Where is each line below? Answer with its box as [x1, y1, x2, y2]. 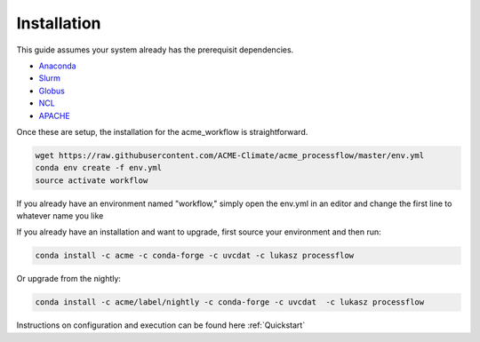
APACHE [38, 110, 70, 121]
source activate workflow [35, 175, 148, 186]
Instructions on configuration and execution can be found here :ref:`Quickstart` [16, 320, 306, 330]
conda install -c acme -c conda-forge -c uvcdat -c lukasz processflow [35, 251, 355, 261]
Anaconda [38, 60, 76, 71]
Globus [38, 85, 66, 96]
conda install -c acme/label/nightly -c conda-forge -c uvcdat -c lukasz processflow [35, 298, 425, 307]
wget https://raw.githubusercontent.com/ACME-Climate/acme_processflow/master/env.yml [35, 150, 425, 160]
